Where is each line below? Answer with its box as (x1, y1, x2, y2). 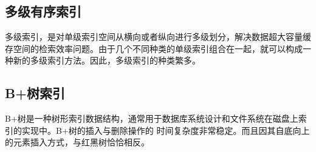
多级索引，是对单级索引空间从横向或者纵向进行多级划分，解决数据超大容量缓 (5, 30, 311, 43)
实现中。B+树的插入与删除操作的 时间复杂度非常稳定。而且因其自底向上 (21, 124, 310, 136)
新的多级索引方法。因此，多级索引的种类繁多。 (13, 54, 201, 67)
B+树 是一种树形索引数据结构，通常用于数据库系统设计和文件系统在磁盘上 (5, 112, 298, 125)
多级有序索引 (5, 2, 81, 21)
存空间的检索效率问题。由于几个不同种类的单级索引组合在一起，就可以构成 (5, 42, 303, 55)
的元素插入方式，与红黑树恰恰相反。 (5, 136, 149, 148)
